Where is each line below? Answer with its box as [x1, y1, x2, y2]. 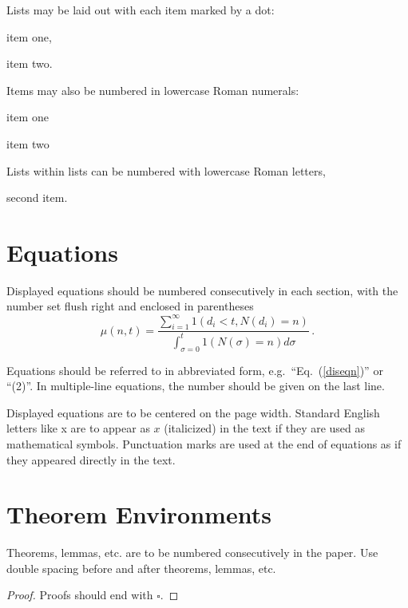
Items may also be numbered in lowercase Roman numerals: [6, 81, 299, 98]
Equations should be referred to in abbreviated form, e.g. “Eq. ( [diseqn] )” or [6, 361, 383, 378]
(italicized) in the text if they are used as [164, 420, 366, 436]
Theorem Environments [6, 498, 271, 531]
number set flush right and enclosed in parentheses [6, 298, 254, 314]
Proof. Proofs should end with [6, 586, 153, 603]
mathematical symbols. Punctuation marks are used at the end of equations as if [6, 435, 402, 452]
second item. [6, 189, 68, 206]
